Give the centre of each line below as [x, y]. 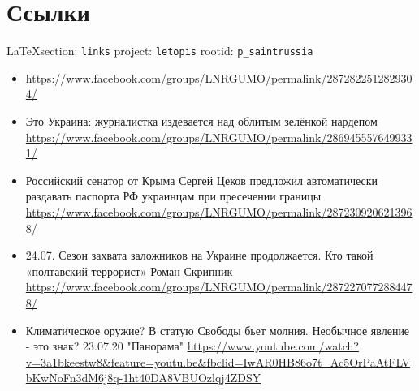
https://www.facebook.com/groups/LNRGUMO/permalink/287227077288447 [219, 287]
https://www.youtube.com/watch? [273, 346]
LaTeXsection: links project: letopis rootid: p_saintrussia [160, 51]
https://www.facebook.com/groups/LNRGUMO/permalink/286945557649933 [219, 137]
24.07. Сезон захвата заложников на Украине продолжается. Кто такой [199, 255]
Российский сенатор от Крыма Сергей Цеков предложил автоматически [202, 180]
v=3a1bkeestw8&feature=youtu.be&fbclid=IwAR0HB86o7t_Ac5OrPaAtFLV [218, 361]
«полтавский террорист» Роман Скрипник [129, 271]
